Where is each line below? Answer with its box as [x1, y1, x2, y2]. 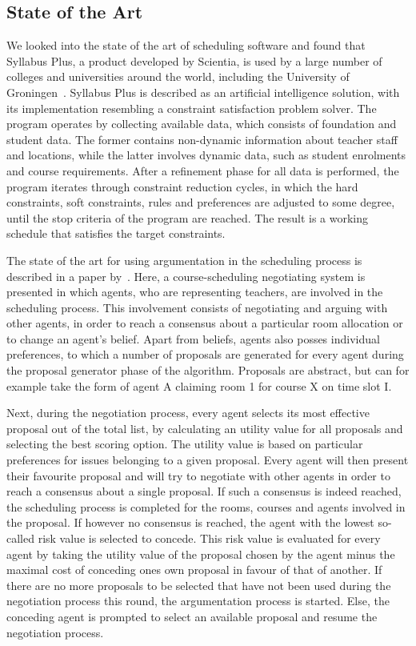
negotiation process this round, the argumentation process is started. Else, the [6, 592, 390, 609]
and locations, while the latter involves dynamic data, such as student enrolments [6, 146, 406, 163]
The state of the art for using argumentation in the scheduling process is [6, 251, 362, 268]
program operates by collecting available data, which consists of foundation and [6, 115, 397, 132]
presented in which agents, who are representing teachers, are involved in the [6, 283, 383, 300]
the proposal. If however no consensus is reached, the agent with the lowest [6, 514, 374, 531]
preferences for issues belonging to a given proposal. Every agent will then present [6, 451, 409, 468]
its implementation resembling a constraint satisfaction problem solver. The [6, 99, 377, 116]
